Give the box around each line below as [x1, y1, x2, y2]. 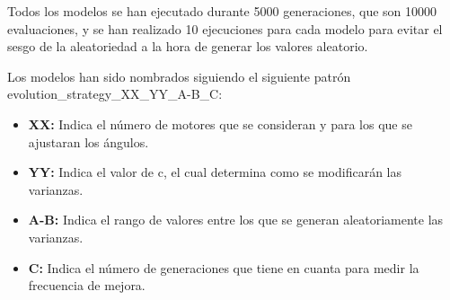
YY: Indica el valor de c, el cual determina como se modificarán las [28, 163, 401, 181]
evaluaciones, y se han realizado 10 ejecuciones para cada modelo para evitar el [7, 19, 443, 38]
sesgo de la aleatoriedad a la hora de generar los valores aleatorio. [7, 37, 368, 56]
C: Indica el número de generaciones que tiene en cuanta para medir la [28, 258, 419, 277]
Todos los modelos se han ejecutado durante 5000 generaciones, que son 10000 [7, 2, 437, 20]
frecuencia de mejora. [28, 276, 146, 295]
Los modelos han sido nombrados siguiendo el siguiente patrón [7, 66, 351, 85]
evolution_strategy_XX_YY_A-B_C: [7, 84, 223, 103]
